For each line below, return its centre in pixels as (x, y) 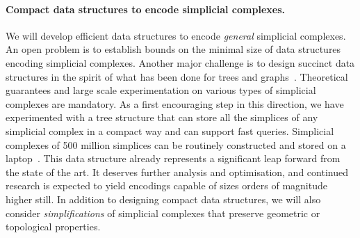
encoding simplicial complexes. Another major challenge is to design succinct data (180, 62)
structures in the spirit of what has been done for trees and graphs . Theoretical (177, 76)
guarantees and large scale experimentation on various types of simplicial (161, 90)
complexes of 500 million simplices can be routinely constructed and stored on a (176, 144)
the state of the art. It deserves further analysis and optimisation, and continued (177, 172)
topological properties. (53, 227)
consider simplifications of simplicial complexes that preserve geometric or (163, 213)
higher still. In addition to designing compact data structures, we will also (163, 199)
